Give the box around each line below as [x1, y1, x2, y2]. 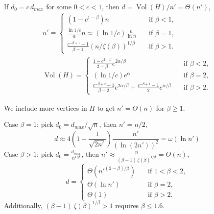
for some [46, 1, 71, 11]
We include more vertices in [4, 102, 87, 113]
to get [97, 102, 115, 113]
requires [115, 200, 139, 210]
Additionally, [4, 200, 43, 210]
